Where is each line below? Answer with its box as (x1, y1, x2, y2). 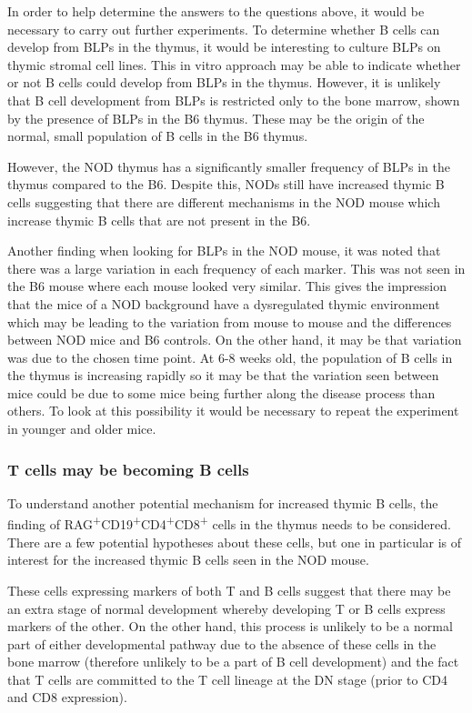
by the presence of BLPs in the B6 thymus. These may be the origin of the (7, 108, 425, 127)
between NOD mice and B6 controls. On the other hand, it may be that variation (7, 330, 462, 349)
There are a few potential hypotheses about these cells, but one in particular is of (7, 532, 462, 551)
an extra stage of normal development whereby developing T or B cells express (7, 598, 446, 618)
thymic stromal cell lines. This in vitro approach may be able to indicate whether (7, 55, 461, 74)
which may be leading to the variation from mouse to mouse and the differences (7, 312, 452, 331)
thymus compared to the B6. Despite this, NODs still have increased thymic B (7, 175, 445, 194)
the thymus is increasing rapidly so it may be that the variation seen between (7, 366, 439, 385)
